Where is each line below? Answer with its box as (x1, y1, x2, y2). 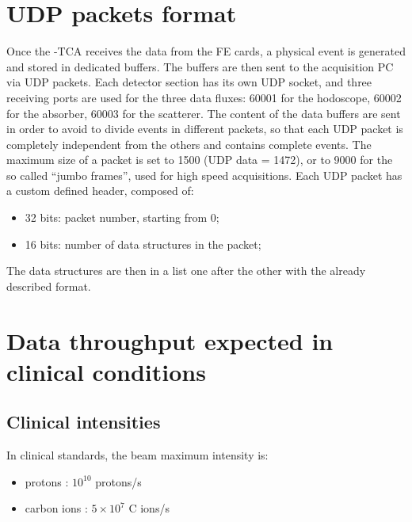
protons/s (95, 473, 142, 490)
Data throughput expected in (6, 324, 334, 356)
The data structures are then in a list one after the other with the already (6, 262, 366, 279)
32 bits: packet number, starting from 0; (25, 209, 219, 226)
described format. (6, 277, 91, 294)
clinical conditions (6, 355, 206, 387)
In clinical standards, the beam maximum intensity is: (6, 447, 269, 463)
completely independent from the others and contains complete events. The (6, 135, 372, 152)
